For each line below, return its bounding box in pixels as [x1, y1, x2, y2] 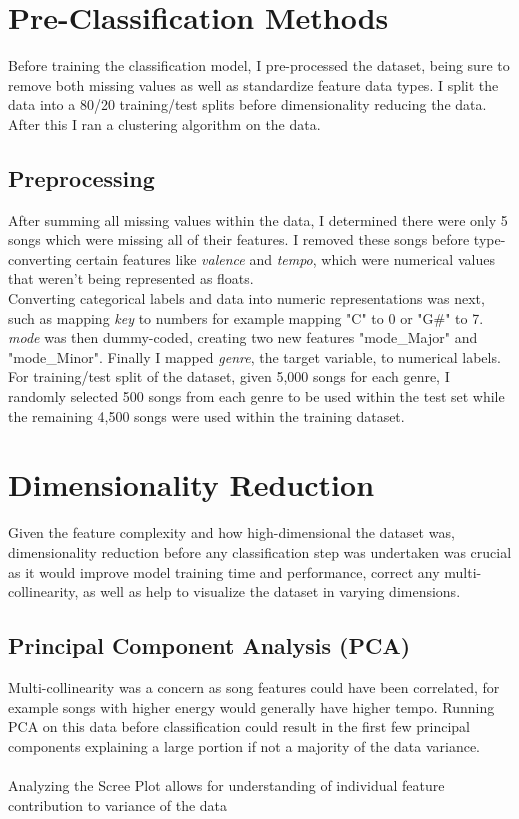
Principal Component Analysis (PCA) [8, 630, 411, 661]
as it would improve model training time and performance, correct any [8, 561, 440, 582]
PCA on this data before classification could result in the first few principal [8, 716, 470, 737]
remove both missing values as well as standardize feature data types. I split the [8, 74, 499, 95]
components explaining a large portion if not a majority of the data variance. [8, 735, 480, 756]
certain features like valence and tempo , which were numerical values [76, 248, 495, 269]
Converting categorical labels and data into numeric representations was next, [8, 288, 485, 309]
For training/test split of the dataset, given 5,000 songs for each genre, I [8, 366, 450, 387]
